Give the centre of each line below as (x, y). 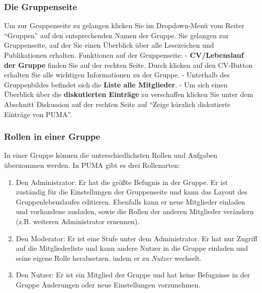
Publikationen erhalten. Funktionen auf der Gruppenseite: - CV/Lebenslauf (124, 55)
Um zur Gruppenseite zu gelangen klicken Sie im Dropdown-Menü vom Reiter (124, 25)
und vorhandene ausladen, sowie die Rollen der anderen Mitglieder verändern (135, 211)
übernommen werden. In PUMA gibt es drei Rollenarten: (92, 165)
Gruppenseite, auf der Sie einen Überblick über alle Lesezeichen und (109, 45)
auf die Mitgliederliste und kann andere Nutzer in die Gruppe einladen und (132, 248)
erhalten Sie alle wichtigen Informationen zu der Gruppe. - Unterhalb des (117, 75)
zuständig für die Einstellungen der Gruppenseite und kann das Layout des (132, 192)
